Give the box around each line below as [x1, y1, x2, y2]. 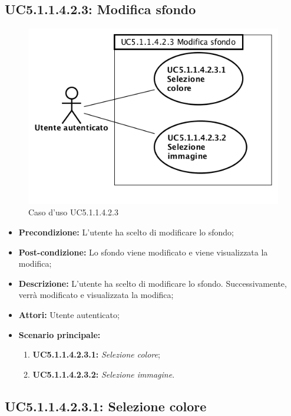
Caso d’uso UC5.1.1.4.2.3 [28, 206, 118, 218]
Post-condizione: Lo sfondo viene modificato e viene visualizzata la [18, 245, 268, 258]
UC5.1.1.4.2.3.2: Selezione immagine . [32, 368, 175, 380]
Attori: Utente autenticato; [18, 308, 120, 320]
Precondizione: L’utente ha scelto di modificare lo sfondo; [18, 226, 234, 238]
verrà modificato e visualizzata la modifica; [18, 289, 174, 301]
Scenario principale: [18, 328, 101, 340]
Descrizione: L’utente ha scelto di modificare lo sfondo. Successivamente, [18, 277, 287, 289]
